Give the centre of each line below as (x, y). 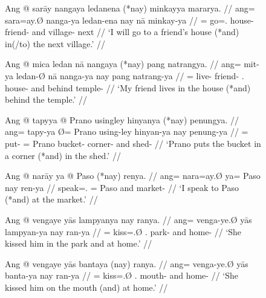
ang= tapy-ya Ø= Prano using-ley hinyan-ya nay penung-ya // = (127, 131)
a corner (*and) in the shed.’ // (63, 155)
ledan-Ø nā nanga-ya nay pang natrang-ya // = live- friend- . (130, 75)
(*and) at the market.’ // (51, 199)
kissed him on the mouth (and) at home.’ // (86, 287)
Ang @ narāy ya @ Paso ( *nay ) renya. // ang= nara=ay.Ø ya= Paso (133, 176)
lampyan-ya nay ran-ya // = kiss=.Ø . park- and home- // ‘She (123, 231)
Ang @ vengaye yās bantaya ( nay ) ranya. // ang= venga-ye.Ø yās (127, 263)
